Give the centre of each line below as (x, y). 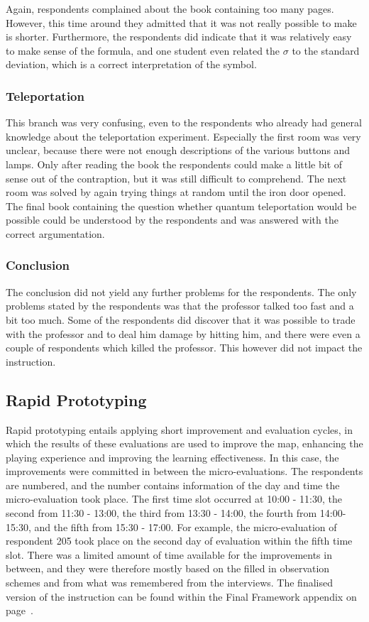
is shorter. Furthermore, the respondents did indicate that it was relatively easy (179, 37)
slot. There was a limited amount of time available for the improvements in (169, 554)
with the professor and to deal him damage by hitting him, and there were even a (183, 333)
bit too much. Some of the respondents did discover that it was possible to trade (181, 319)
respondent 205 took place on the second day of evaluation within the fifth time (179, 541)
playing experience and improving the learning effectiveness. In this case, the (172, 457)
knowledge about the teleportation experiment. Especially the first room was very (183, 136)
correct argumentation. (55, 233)
